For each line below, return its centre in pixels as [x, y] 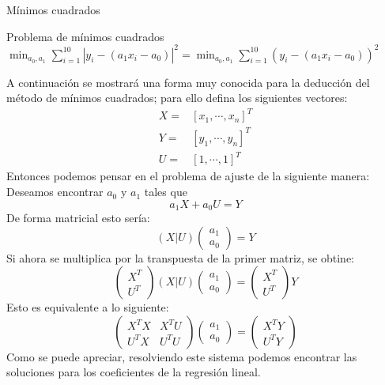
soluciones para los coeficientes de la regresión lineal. [134, 372]
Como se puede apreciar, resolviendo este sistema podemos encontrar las [182, 356]
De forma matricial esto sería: [78, 218]
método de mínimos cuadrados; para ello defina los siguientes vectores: [177, 98]
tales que [166, 192]
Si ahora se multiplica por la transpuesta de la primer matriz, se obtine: [180, 257]
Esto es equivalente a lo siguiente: [88, 307]
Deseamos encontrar [55, 192]
